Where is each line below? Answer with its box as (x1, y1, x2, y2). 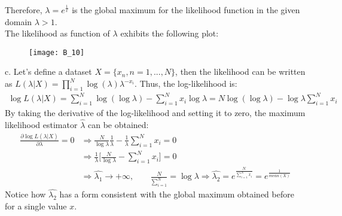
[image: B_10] (29, 48, 85, 57)
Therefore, (5, 4, 42, 16)
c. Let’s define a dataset (5, 65, 92, 78)
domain (5, 15, 32, 28)
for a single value (5, 199, 67, 212)
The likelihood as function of (5, 27, 110, 39)
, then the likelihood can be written (175, 65, 306, 78)
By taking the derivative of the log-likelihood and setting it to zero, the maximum (5, 107, 306, 119)
